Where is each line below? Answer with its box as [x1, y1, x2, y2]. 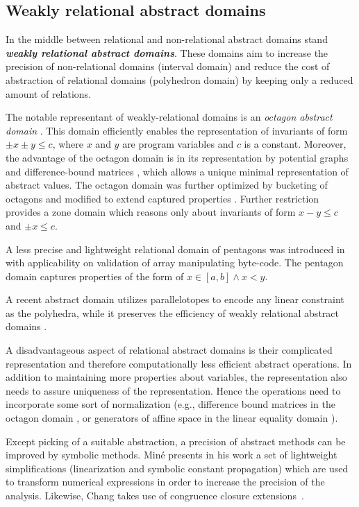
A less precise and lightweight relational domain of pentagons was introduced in [6, 241, 345, 256]
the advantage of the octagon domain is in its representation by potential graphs [6, 150, 349, 164]
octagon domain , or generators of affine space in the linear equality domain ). [6, 411, 338, 425]
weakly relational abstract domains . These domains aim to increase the [6, 45, 328, 60]
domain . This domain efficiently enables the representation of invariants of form [6, 123, 348, 137]
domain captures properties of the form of [6, 268, 184, 283]
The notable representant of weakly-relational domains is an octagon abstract [6, 110, 333, 124]
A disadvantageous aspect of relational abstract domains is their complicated [6, 343, 333, 357]
